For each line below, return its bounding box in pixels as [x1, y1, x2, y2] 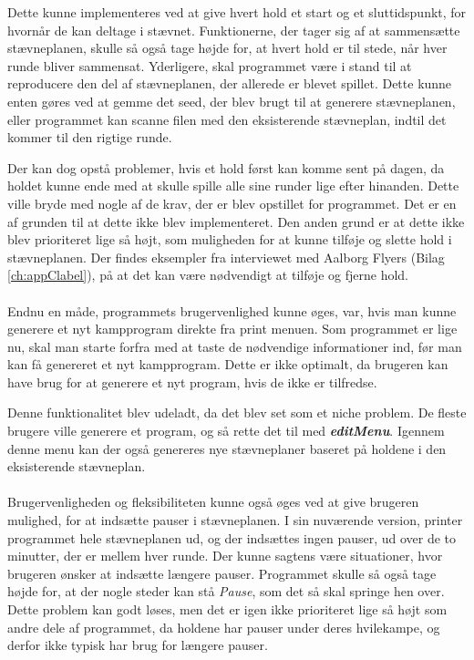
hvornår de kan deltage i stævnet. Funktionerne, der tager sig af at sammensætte [7, 20, 460, 39]
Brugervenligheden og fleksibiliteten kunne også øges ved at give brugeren [7, 492, 419, 511]
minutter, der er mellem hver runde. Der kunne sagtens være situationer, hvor [7, 546, 443, 565]
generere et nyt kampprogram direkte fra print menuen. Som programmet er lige [7, 319, 458, 338]
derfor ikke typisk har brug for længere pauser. [7, 635, 268, 655]
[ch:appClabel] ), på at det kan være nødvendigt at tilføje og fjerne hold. [7, 265, 408, 284]
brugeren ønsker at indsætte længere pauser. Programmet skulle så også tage [7, 563, 437, 583]
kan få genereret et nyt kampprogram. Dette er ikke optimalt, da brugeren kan [7, 355, 448, 374]
